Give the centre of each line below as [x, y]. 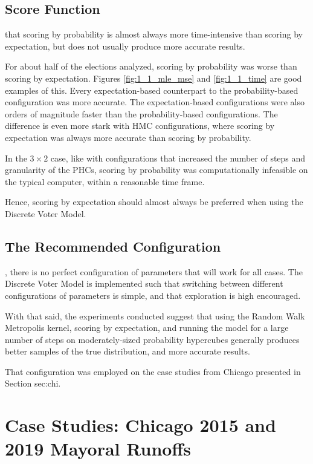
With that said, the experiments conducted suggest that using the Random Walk [155, 315]
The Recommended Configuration [113, 246]
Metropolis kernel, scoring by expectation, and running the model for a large [147, 328]
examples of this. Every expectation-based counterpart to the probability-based [152, 90]
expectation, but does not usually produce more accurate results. [125, 46]
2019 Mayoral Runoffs [98, 449]
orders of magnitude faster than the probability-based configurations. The [141, 113]
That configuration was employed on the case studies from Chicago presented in [153, 371]
